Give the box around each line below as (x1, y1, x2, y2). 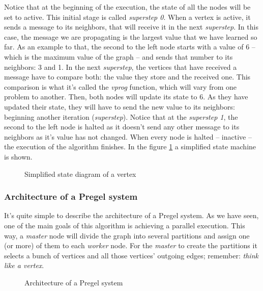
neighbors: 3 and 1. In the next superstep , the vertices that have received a (4, 61, 237, 72)
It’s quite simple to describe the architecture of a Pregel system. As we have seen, (4, 210, 259, 221)
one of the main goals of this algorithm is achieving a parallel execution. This (4, 220, 245, 230)
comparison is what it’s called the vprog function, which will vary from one (4, 81, 237, 92)
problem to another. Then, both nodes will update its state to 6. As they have (4, 91, 248, 102)
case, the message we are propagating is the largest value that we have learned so (4, 31, 257, 42)
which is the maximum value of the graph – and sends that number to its (4, 51, 233, 62)
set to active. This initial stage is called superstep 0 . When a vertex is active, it (4, 11, 251, 22)
